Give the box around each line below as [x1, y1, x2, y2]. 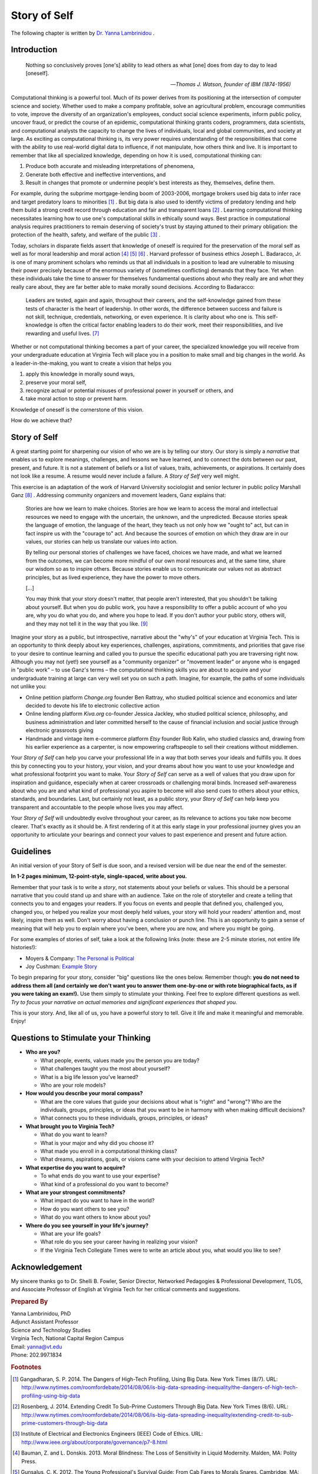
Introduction [11, 45, 58, 55]
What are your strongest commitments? [25, 1189, 126, 1196]
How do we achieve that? [11, 417, 72, 424]
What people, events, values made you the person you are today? [40, 1057, 200, 1064]
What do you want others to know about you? [40, 1213, 151, 1220]
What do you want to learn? [40, 1131, 107, 1138]
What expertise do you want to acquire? [25, 1164, 126, 1171]
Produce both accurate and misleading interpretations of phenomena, [25, 163, 195, 170]
